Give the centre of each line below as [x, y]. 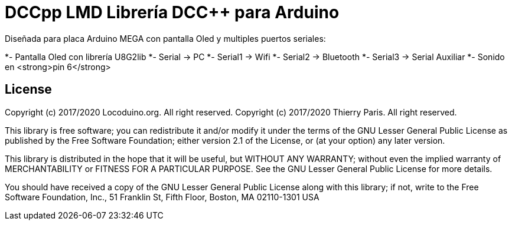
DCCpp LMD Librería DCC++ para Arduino [172, 12]
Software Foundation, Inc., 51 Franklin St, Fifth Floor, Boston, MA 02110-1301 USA [162, 197]
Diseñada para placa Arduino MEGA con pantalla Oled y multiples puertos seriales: [165, 38]
